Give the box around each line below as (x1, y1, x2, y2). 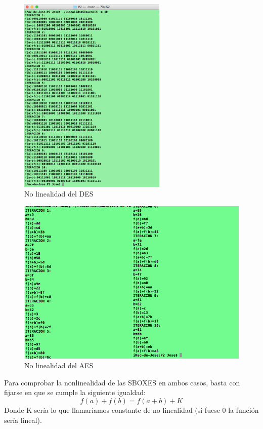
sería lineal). (4, 414, 42, 425)
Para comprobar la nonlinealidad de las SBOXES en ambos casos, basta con (4, 377, 240, 387)
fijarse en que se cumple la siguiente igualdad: (4, 387, 146, 398)
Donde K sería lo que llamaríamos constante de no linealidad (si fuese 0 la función (4, 404, 259, 415)
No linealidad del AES (24, 360, 94, 371)
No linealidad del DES (24, 188, 94, 199)
